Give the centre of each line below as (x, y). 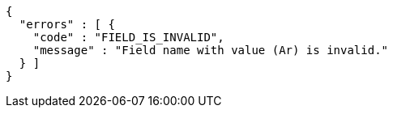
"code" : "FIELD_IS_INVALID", (128, 37)
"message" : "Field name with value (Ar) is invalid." (211, 50)
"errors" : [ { (67, 24)
